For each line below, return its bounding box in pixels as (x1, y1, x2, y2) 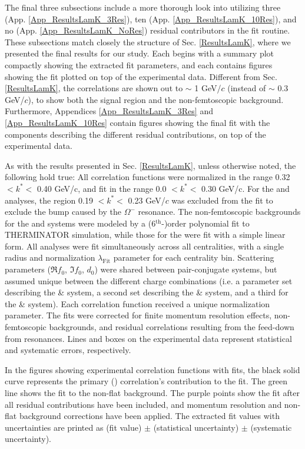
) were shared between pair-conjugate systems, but (94, 263, 277, 275)
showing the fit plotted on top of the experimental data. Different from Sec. (5, 70, 277, 82)
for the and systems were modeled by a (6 (5, 217, 156, 229)
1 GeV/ (194, 82, 221, 94)
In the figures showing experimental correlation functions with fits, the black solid (5, 363, 300, 375)
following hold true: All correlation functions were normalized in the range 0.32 (5, 171, 290, 183)
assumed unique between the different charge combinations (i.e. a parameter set (5, 274, 293, 287)
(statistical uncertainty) (153, 421, 239, 433)
